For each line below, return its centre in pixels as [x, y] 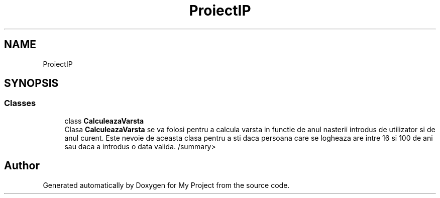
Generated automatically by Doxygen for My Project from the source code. [166, 185]
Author [22, 166]
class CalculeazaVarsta [104, 121]
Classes [20, 103]
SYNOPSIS [31, 83]
